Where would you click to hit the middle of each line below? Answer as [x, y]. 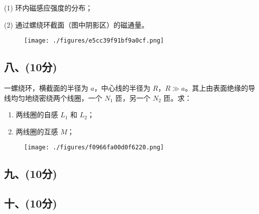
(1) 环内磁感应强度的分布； [48, 8]
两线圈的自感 [37, 115]
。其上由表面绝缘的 [217, 88]
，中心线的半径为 [122, 88]
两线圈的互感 [37, 131]
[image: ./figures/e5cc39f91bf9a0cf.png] [94, 41]
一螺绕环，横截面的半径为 [46, 88]
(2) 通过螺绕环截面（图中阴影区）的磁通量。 [76, 24]
